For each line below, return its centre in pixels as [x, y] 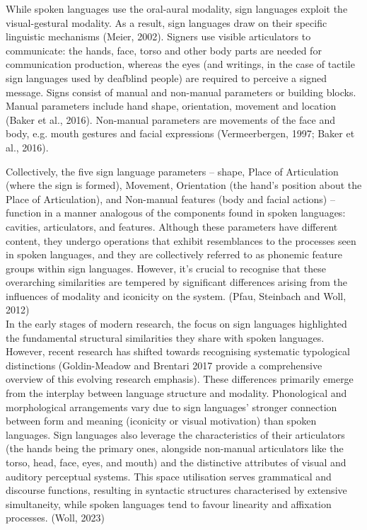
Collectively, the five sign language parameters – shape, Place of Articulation [172, 171]
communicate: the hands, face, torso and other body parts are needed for [164, 50]
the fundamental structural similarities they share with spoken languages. [165, 337]
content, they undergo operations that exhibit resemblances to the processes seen [181, 240]
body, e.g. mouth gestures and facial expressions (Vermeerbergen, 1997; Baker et [180, 133]
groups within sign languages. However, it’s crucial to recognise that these [166, 268]
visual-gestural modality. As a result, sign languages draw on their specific [167, 22]
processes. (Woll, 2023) [55, 518]
